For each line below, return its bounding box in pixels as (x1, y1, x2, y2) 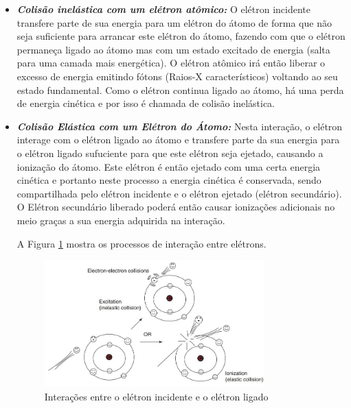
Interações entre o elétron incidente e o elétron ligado (44, 389, 269, 403)
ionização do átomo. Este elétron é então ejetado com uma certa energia (16, 159, 321, 173)
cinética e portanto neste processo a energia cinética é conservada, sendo (16, 173, 321, 187)
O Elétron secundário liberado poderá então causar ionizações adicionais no (16, 200, 335, 214)
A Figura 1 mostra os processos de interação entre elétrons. (16, 236, 267, 250)
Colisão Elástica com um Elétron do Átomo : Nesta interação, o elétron (16, 119, 343, 133)
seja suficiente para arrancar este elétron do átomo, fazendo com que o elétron (16, 29, 346, 43)
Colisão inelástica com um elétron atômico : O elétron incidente (16, 2, 311, 16)
